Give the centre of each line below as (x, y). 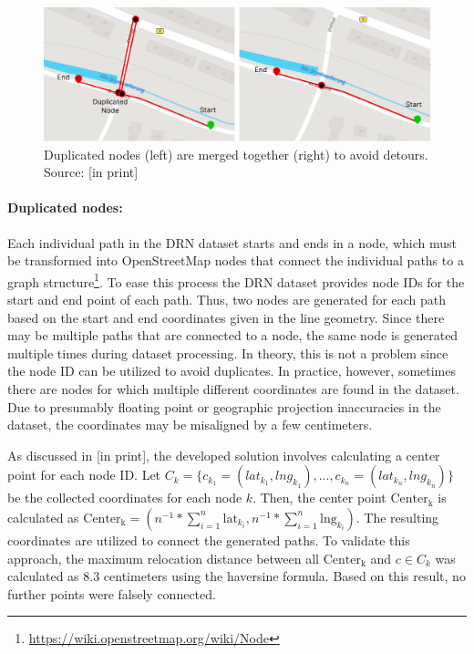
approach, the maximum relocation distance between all (163, 558)
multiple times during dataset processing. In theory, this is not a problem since (228, 353)
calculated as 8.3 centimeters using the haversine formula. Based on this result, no (237, 576)
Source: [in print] (91, 172)
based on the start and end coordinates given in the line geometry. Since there (226, 317)
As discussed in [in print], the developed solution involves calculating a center (224, 455)
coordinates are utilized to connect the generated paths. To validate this (209, 540)
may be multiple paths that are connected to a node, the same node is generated (233, 335)
